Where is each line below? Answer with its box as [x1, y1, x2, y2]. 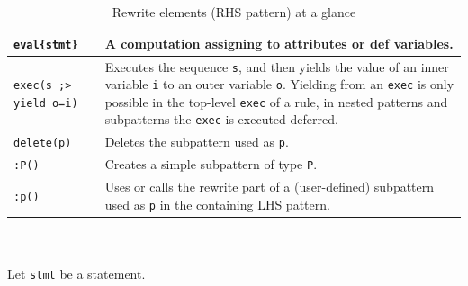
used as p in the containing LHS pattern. [104, 194, 330, 213]
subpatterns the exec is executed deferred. [104, 110, 338, 129]
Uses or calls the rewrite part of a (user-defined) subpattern [104, 177, 435, 196]
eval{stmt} [13, 38, 78, 51]
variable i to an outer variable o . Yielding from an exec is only [104, 75, 454, 94]
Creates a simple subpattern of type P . [104, 155, 318, 174]
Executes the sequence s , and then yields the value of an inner [104, 57, 449, 76]
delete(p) [13, 137, 72, 150]
